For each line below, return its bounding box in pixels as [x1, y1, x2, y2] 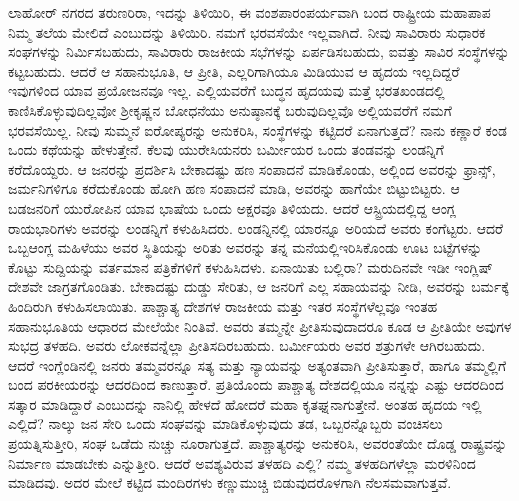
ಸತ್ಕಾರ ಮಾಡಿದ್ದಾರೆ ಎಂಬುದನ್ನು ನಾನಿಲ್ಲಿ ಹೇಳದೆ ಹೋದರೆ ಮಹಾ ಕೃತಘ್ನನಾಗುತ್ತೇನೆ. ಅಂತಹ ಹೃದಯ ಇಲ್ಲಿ [8, 393, 482, 414]
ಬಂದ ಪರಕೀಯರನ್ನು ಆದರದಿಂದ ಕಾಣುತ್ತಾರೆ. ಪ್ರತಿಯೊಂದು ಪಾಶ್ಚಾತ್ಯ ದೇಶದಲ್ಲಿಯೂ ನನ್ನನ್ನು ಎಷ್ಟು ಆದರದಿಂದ [8, 374, 504, 395]
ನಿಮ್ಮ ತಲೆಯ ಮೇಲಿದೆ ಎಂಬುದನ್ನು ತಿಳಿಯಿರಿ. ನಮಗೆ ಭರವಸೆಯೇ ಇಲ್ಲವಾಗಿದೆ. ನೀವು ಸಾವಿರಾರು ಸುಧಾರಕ [8, 21, 486, 42]
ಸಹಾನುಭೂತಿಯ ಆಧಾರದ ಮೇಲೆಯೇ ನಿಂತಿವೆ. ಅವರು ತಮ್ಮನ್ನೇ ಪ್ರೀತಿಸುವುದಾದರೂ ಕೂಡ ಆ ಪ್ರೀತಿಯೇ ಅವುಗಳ [8, 315, 512, 336]
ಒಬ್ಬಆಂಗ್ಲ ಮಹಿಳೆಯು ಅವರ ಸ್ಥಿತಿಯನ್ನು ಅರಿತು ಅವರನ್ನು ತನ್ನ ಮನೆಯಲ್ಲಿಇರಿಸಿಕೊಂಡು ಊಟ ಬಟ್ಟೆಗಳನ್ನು [8, 237, 483, 258]
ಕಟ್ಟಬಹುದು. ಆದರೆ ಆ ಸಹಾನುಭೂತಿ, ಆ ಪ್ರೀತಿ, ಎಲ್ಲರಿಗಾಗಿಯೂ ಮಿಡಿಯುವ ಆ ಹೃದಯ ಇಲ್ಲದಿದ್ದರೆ [8, 60, 460, 81]
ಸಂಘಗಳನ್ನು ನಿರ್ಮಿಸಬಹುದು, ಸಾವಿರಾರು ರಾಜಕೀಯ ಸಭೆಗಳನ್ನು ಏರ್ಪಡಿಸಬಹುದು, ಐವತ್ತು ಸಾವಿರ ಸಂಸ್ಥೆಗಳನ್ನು [8, 41, 510, 62]
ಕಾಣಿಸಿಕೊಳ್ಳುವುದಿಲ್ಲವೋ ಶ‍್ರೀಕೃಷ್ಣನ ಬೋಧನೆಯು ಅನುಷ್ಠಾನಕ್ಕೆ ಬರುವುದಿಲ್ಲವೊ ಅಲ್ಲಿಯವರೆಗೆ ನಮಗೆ [8, 99, 452, 120]
